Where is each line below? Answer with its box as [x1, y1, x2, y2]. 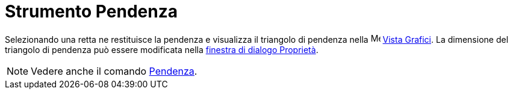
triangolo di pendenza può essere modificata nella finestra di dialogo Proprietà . [5, 44, 319, 55]
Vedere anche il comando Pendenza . [31, 64, 197, 77]
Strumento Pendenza [5, 1, 178, 22]
